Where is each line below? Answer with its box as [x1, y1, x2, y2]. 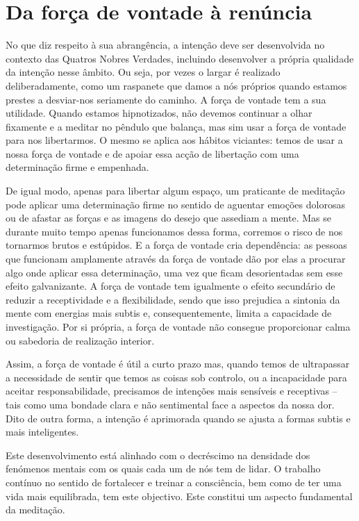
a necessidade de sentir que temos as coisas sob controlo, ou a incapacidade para [6, 370, 347, 384]
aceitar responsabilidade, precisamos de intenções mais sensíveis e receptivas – [6, 383, 337, 398]
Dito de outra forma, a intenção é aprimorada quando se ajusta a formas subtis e [6, 411, 351, 425]
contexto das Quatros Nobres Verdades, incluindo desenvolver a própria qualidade [6, 51, 354, 65]
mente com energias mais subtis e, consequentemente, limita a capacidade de [6, 306, 332, 320]
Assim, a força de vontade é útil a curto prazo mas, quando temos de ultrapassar [6, 356, 350, 371]
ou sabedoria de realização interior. [6, 333, 155, 347]
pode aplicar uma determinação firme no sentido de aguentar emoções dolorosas [6, 197, 345, 211]
